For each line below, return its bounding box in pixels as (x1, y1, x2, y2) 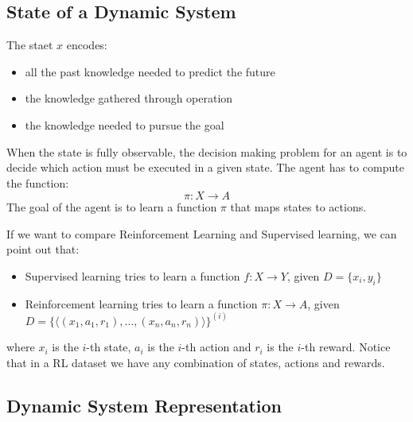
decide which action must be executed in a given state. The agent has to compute (6, 159, 404, 176)
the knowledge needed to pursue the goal (25, 116, 224, 133)
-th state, (86, 339, 131, 355)
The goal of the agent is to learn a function (6, 199, 217, 215)
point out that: (6, 241, 80, 257)
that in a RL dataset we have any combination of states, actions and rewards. (6, 354, 385, 370)
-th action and (181, 339, 251, 355)
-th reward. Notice (301, 339, 391, 355)
